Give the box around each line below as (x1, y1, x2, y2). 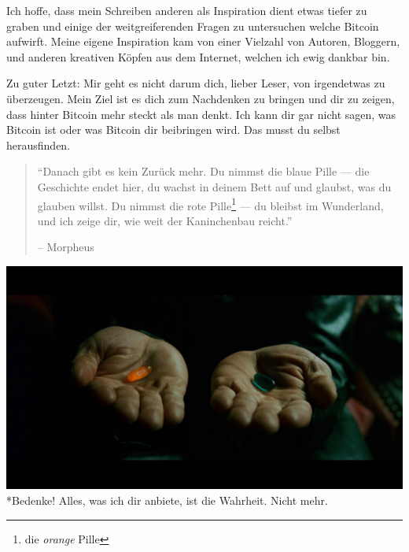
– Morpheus (37, 239, 94, 255)
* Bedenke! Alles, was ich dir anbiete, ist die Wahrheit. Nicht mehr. (6, 492, 328, 509)
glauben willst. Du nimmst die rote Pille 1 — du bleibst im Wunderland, (37, 194, 384, 213)
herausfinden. (6, 136, 71, 153)
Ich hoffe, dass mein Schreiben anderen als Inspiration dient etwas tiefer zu (6, 2, 367, 18)
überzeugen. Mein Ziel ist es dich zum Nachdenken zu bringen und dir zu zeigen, (6, 90, 395, 106)
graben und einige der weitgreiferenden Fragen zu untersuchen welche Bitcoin (6, 17, 379, 34)
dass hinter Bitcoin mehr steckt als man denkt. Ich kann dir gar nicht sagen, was (6, 106, 396, 122)
